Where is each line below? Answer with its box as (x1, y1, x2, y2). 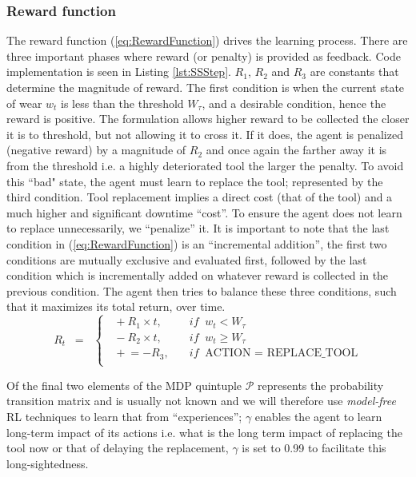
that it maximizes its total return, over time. (6, 298, 226, 315)
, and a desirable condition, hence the (202, 94, 386, 111)
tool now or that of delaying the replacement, (6, 439, 229, 456)
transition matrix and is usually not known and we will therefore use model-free (6, 392, 396, 409)
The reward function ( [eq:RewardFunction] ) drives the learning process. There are (6, 32, 408, 49)
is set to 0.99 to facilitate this (242, 439, 386, 456)
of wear (6, 94, 42, 111)
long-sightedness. (6, 455, 89, 471)
